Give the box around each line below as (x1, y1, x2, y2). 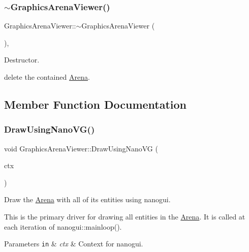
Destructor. (4, 54, 40, 65)
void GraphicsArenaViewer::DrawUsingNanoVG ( (4, 143, 158, 153)
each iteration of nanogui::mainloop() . (4, 221, 122, 232)
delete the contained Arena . (4, 72, 90, 82)
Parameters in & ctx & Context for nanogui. (4, 238, 143, 249)
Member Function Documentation (4, 96, 187, 112)
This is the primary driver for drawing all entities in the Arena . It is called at (4, 211, 245, 222)
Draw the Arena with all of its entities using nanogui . (4, 194, 171, 205)
